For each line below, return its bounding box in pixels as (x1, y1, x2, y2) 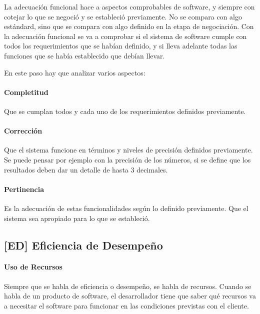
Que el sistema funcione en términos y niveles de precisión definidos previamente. (4, 144, 253, 155)
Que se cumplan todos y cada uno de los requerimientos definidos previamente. (4, 105, 246, 116)
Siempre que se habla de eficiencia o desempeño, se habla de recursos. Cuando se (4, 280, 251, 291)
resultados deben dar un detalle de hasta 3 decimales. (4, 164, 168, 174)
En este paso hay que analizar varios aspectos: (4, 67, 145, 77)
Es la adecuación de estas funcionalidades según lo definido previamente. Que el (4, 202, 248, 213)
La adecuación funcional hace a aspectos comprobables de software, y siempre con (4, 1, 255, 11)
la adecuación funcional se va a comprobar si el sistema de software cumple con (4, 30, 247, 41)
